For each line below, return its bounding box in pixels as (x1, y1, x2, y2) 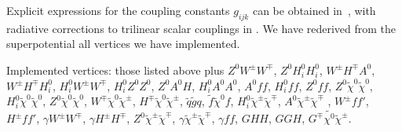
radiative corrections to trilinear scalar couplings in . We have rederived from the (6, 20, 397, 36)
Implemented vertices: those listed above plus (6, 61, 225, 78)
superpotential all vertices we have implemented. (6, 35, 240, 52)
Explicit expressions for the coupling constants (6, 2, 230, 18)
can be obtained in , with (252, 2, 376, 18)
